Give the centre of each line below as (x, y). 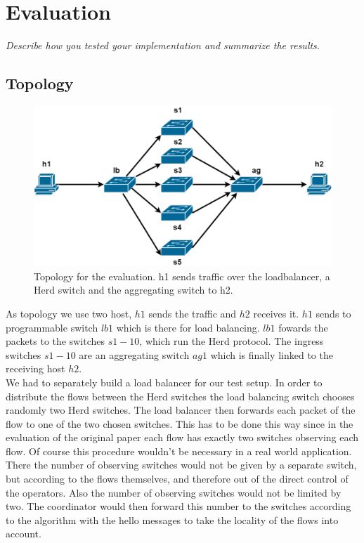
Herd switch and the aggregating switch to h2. (134, 290)
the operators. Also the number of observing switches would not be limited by (174, 492)
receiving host (35, 368)
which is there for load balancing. (188, 327)
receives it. (276, 313)
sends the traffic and (193, 313)
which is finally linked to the (272, 354)
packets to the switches (55, 341)
